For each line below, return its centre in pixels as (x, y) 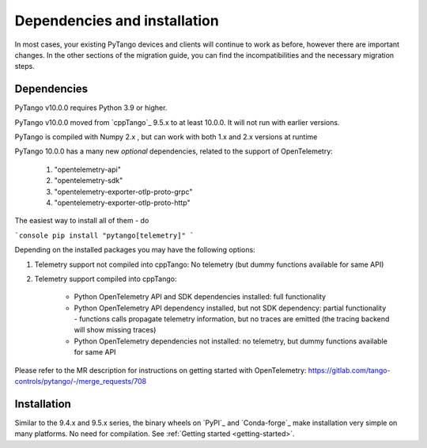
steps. (25, 66)
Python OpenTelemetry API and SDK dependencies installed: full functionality (200, 297)
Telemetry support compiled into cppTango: (106, 279)
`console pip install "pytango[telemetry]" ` (104, 235)
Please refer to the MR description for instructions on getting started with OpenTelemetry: (161, 370)
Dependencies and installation (117, 21)
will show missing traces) (115, 330)
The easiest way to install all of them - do (82, 221)
